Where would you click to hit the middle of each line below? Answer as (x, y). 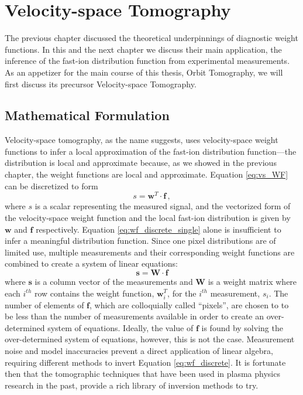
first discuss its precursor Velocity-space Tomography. (101, 84)
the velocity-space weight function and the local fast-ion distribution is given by (148, 217)
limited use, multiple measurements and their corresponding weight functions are (150, 252)
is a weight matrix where (252, 281)
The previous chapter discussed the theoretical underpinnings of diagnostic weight (151, 38)
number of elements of (44, 304)
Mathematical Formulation (87, 115)
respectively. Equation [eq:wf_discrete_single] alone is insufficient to (159, 229)
